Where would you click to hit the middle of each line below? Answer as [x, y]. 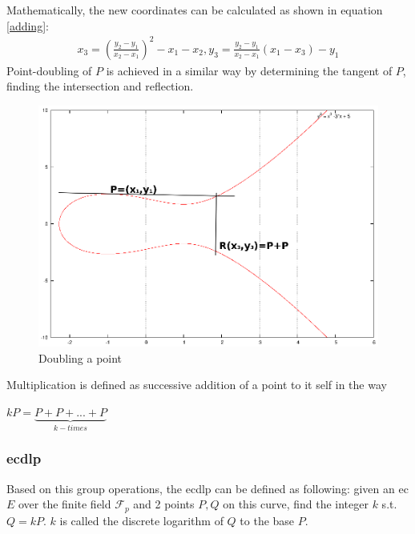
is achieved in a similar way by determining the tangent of [249, 70]
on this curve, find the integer [296, 504]
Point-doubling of [49, 70]
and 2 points [164, 504]
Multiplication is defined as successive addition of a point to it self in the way [197, 385]
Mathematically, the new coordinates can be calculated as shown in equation [195, 10]
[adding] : [28, 25]
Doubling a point [81, 357]
